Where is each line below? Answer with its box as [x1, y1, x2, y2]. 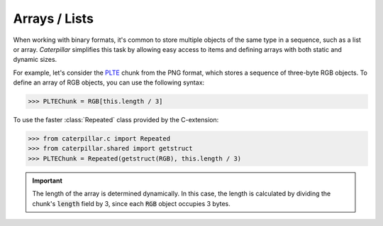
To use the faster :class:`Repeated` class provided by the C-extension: [13, 116, 219, 124]
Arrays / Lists [13, 11, 94, 26]
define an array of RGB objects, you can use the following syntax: [13, 78, 205, 87]
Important [32, 176, 63, 185]
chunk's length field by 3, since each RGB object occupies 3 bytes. [32, 199, 231, 208]
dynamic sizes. [13, 55, 57, 64]
